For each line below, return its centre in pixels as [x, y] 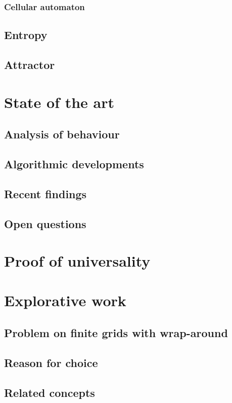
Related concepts [50, 392]
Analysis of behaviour [62, 134]
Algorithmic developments [74, 163]
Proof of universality [77, 261]
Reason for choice [51, 362]
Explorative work [65, 300]
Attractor [30, 65]
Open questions [45, 223]
